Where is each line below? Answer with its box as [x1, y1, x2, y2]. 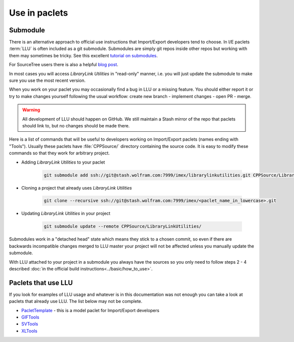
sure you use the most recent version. [9, 77, 86, 83]
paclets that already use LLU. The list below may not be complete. [9, 298, 143, 304]
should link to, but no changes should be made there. [22, 122, 130, 128]
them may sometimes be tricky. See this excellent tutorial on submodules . [9, 52, 158, 58]
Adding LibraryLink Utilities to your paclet [21, 159, 105, 165]
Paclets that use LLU [9, 278, 73, 287]
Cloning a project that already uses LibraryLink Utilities [21, 185, 132, 191]
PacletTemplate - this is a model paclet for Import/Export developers [21, 307, 159, 313]
